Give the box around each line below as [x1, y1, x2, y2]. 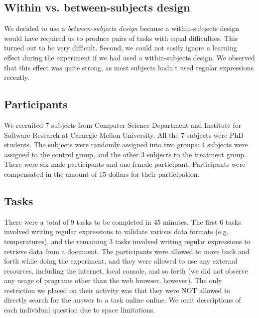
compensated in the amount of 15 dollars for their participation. [4, 168, 200, 179]
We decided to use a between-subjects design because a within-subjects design [4, 23, 239, 33]
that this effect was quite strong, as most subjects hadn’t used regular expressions [4, 62, 254, 72]
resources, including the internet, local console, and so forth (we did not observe [4, 265, 248, 276]
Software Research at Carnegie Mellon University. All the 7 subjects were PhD [4, 129, 244, 140]
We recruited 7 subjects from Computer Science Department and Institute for [4, 119, 242, 130]
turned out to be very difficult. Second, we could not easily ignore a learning [4, 42, 237, 53]
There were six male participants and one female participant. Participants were [4, 159, 246, 169]
